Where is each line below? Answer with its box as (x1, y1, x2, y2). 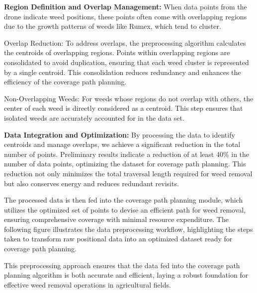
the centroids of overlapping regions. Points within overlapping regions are (4, 47, 230, 58)
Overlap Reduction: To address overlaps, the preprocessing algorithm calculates (4, 37, 246, 48)
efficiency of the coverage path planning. (4, 76, 127, 87)
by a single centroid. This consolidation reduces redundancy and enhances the (4, 67, 241, 77)
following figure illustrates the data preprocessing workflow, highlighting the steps (4, 223, 253, 234)
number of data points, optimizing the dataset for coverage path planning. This (4, 158, 246, 169)
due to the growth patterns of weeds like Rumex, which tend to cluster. (4, 21, 221, 31)
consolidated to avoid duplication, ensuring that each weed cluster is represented (4, 57, 249, 67)
